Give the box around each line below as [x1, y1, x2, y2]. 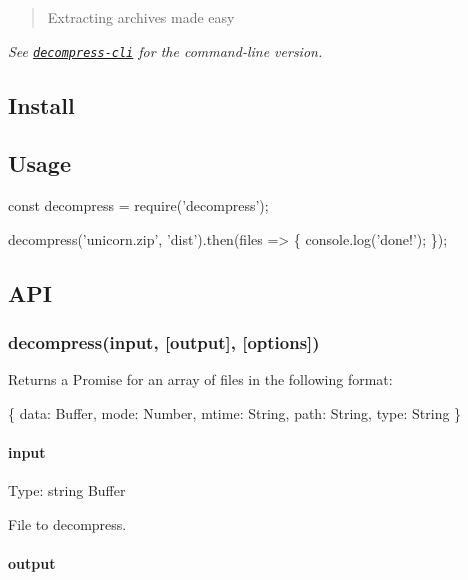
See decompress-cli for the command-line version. [8, 40, 323, 61]
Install [8, 89, 75, 120]
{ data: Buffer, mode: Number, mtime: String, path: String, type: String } [8, 403, 462, 424]
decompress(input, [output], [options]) [8, 330, 320, 355]
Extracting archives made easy [47, 7, 235, 27]
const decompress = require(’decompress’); [8, 195, 269, 216]
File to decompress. [8, 514, 127, 534]
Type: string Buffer [8, 480, 126, 501]
